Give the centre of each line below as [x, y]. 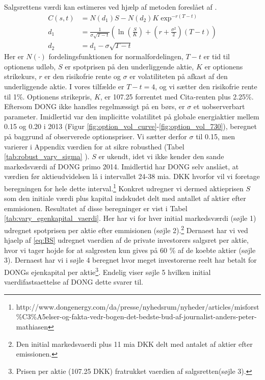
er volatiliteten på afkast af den [179, 76]
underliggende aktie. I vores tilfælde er [64, 86]
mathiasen [32, 327]
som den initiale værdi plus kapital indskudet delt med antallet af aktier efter [125, 198]
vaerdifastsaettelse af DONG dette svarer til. [74, 282]
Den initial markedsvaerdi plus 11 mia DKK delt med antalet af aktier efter [134, 344]
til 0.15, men [216, 136]
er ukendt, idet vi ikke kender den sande [161, 156]
